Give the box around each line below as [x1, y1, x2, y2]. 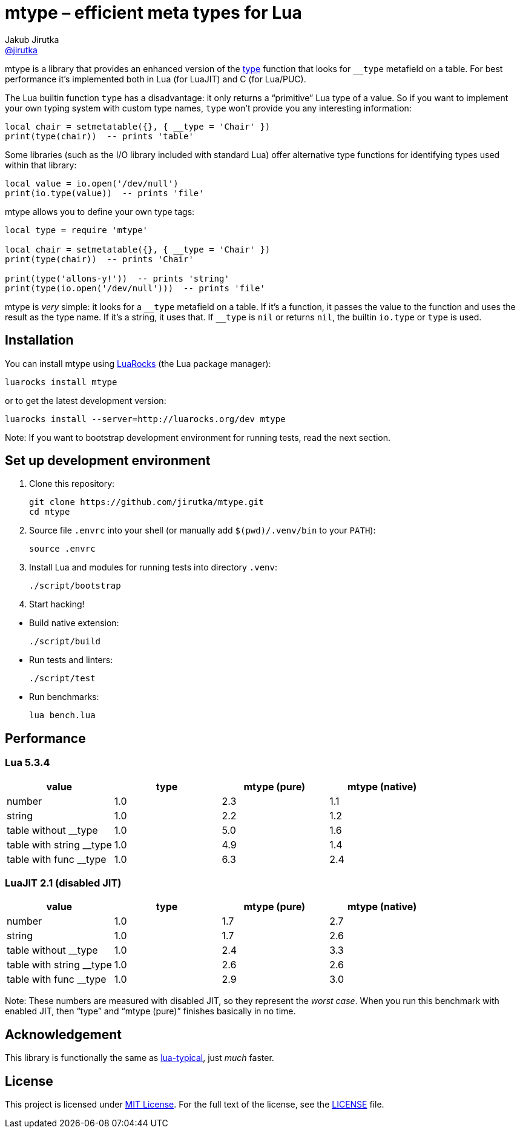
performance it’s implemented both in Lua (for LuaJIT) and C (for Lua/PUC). [5, 73, 306, 84]
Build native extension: [29, 618, 119, 629]
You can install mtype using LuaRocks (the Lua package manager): [5, 358, 271, 369]
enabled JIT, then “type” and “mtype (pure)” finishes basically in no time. [5, 1006, 296, 1017]
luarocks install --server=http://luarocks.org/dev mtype [5, 414, 286, 424]
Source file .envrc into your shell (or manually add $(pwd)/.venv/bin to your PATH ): [29, 525, 376, 536]
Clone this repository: [29, 478, 115, 489]
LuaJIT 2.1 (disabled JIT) [5, 877, 122, 890]
